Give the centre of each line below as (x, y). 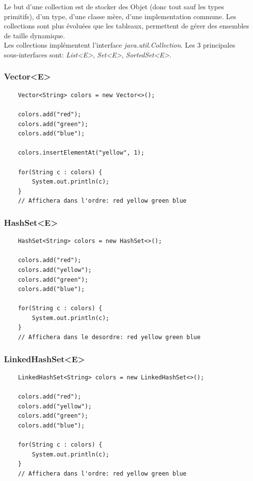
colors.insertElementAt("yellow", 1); (81, 153)
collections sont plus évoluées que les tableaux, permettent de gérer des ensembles (126, 26)
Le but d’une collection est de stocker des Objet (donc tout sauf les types (114, 6)
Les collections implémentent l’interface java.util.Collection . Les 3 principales (120, 45)
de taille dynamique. (35, 35)
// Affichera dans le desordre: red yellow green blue (109, 337)
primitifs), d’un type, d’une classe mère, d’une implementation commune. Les (120, 16)
